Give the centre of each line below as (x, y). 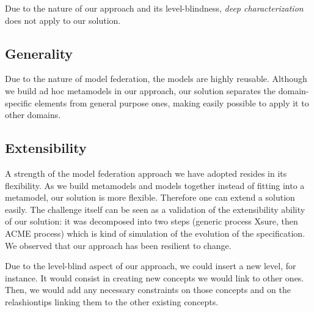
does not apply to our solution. (63, 20)
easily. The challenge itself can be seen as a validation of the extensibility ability (155, 209)
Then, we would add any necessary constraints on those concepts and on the (148, 290)
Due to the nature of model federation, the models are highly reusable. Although (156, 79)
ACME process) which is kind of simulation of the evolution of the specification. (155, 233)
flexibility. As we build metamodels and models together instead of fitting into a (155, 185)
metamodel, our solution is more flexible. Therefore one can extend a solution (150, 197)
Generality (39, 53)
